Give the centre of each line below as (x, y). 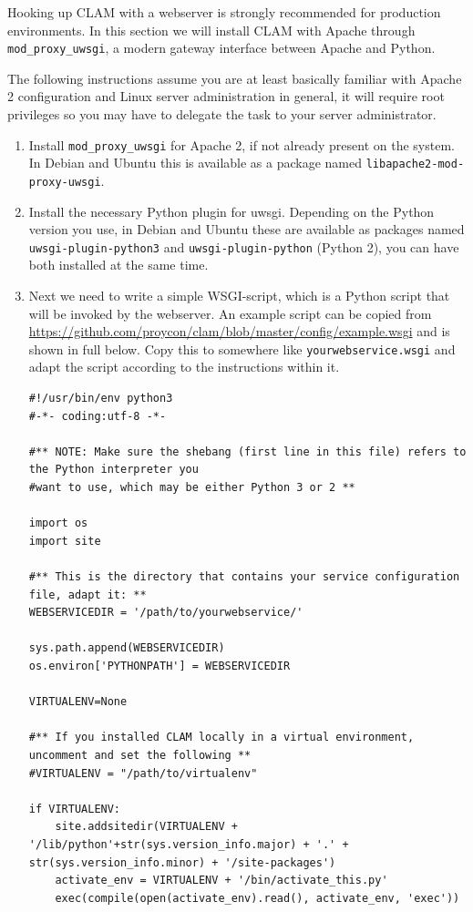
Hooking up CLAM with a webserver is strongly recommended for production (224, 12)
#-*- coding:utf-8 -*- (98, 416)
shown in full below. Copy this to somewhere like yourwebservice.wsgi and (242, 348)
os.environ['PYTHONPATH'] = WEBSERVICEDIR (159, 666)
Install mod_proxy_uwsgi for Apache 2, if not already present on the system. (242, 144)
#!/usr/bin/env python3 (101, 399)
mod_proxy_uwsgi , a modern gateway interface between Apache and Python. (221, 48)
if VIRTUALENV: (75, 809)
